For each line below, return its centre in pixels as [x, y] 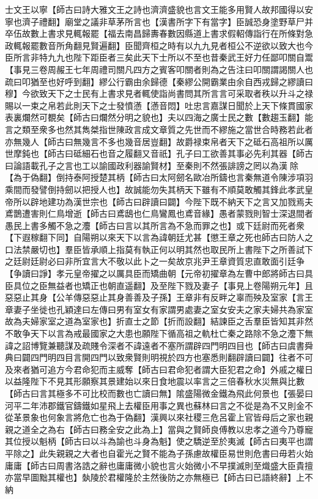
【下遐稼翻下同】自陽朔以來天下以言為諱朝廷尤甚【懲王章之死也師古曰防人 [155, 237]
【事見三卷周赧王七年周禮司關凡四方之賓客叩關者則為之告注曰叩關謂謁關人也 [159, 69]
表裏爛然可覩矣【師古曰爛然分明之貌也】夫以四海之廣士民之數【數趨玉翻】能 [159, 117]
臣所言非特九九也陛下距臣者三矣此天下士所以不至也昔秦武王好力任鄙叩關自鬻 [159, 57]
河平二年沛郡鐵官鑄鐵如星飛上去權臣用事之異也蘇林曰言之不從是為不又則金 [155, 405]
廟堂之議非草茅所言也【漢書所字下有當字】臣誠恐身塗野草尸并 [189, 21]
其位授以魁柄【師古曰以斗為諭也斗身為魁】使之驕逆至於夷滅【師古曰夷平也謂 [159, 441]
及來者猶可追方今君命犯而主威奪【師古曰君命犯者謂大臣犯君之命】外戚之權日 [159, 369]
